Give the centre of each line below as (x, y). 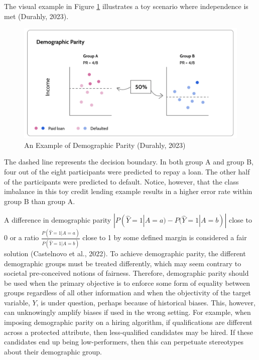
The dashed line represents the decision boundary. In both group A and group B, (129, 162)
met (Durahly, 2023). (36, 16)
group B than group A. (40, 201)
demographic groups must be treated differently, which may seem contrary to (123, 263)
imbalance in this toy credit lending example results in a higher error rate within (128, 191)
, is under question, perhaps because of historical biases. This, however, (146, 302)
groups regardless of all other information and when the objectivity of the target (128, 293)
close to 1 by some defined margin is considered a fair (165, 237)
